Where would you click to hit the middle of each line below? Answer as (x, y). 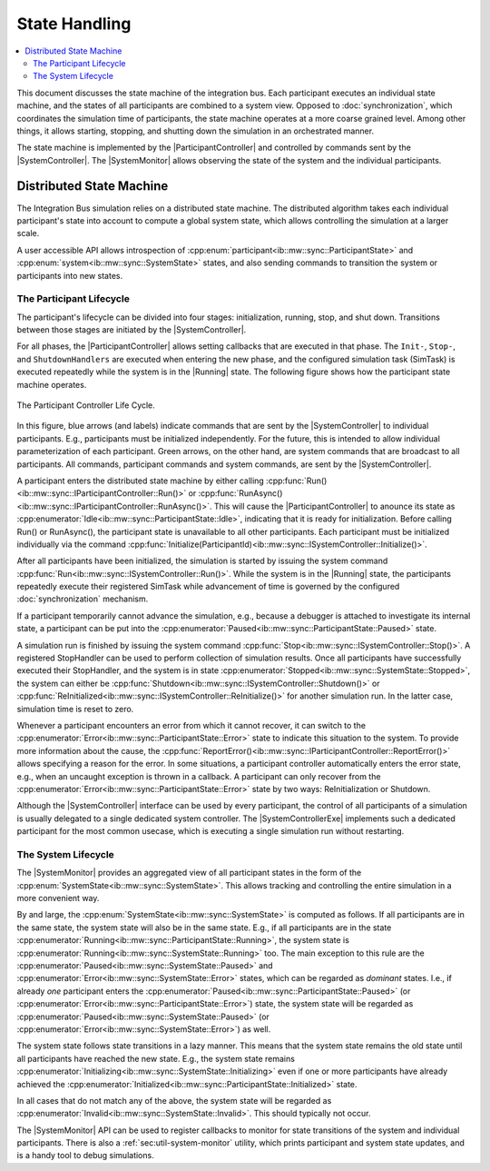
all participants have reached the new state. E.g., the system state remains (156, 1058)
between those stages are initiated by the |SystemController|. (132, 330)
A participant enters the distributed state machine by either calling (141, 481)
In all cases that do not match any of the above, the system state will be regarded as (174, 1100)
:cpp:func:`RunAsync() (240, 493)
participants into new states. (69, 275)
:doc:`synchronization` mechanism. (83, 599)
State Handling (74, 24)
